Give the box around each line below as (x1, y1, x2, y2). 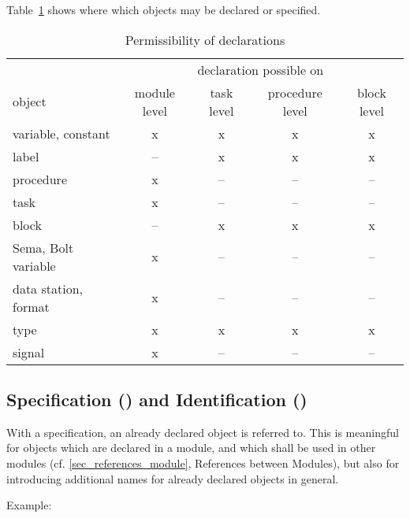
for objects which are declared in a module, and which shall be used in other (6, 439, 376, 456)
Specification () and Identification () (6, 387, 307, 411)
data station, (13, 279, 83, 298)
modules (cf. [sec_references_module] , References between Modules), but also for (6, 454, 400, 471)
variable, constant (13, 124, 110, 142)
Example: (6, 497, 52, 513)
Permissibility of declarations (125, 30, 285, 49)
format (13, 297, 50, 316)
